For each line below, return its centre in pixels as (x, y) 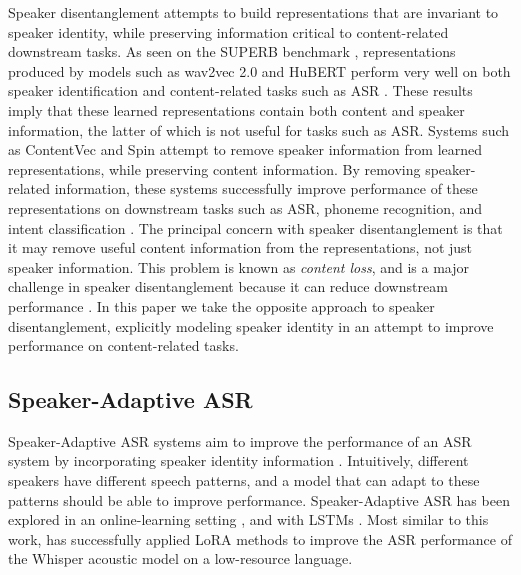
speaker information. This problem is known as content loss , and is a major (239, 266)
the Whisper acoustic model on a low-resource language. (180, 558)
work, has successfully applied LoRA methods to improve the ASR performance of (260, 538)
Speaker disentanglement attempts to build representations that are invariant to (253, 12)
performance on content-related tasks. (123, 345)
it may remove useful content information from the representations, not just (240, 247)
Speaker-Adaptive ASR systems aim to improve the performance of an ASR (240, 440)
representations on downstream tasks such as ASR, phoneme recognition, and (245, 207)
